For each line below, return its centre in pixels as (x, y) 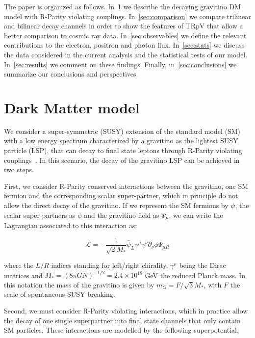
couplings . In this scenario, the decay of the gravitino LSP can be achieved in (122, 160)
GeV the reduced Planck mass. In (195, 275)
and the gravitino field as (122, 215)
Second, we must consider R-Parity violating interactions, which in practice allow (126, 311)
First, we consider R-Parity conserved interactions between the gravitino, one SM (126, 186)
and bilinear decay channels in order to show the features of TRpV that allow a (124, 26)
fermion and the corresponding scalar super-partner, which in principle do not (121, 195)
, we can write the (196, 215)
